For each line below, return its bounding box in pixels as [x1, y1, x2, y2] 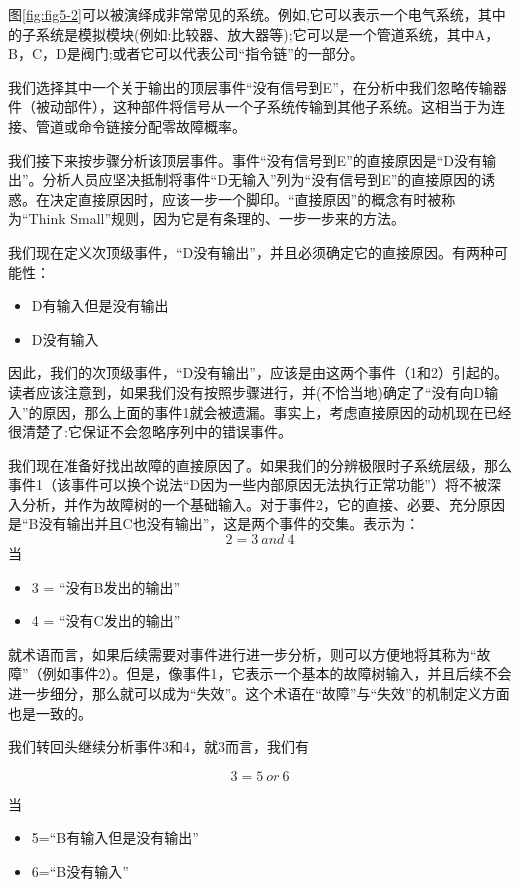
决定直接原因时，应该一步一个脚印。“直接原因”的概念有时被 [49, 188, 442, 209]
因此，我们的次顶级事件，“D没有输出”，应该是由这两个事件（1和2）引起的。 [8, 362, 508, 383]
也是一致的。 [8, 702, 92, 723]
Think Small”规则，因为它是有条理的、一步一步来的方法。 [28, 208, 406, 229]
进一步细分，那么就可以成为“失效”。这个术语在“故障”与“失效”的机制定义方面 [8, 683, 510, 704]
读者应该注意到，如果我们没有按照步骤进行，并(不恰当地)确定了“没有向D [8, 381, 485, 402]
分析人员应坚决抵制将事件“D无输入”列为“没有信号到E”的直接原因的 [42, 169, 482, 190]
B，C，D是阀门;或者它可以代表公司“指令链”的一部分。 [8, 43, 364, 64]
